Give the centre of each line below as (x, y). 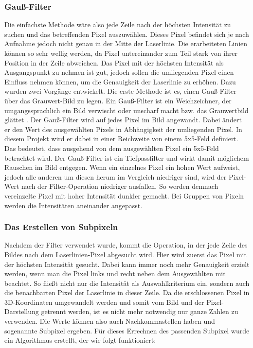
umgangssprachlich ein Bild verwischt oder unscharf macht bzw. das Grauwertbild (126, 110)
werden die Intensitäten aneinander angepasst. (73, 205)
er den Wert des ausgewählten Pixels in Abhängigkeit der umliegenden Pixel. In (123, 129)
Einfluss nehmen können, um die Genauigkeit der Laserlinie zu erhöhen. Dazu (120, 81)
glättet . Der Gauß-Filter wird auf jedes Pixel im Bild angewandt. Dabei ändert (123, 120)
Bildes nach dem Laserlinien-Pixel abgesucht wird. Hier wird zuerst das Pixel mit (126, 254)
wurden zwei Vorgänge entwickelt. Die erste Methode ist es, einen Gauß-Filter (120, 91)
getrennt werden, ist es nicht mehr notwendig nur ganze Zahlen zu (140, 311)
